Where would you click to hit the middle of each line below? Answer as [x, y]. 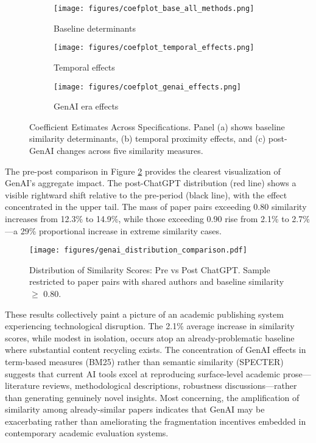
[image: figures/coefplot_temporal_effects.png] [154, 48]
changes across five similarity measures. [130, 150]
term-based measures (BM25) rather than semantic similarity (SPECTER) [144, 361]
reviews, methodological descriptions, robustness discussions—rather [170, 385]
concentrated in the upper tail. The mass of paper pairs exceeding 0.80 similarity [156, 207]
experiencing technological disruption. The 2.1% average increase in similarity [150, 326]
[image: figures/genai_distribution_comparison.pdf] [138, 250]
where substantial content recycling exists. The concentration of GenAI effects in [156, 350]
